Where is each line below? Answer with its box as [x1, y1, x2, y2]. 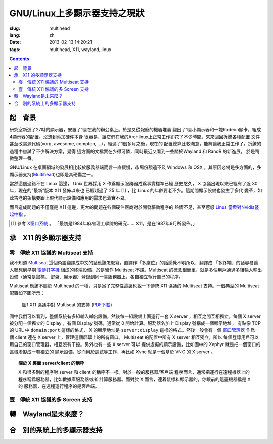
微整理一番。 [9, 155, 36, 161]
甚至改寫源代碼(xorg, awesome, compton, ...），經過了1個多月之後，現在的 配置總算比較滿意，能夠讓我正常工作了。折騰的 [9, 141, 261, 147]
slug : [9, 25, 20, 31]
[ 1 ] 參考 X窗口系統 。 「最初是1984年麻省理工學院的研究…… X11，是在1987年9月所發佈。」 [11, 220, 197, 227]
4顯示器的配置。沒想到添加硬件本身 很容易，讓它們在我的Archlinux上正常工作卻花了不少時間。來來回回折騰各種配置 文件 [9, 134, 260, 140]
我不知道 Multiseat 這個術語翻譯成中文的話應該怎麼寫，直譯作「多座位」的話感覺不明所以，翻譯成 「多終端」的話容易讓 [9, 260, 258, 266]
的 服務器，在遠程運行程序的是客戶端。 [18, 383, 100, 389]
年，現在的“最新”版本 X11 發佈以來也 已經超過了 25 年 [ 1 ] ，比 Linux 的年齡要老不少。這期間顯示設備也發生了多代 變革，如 [9, 187, 262, 194]
